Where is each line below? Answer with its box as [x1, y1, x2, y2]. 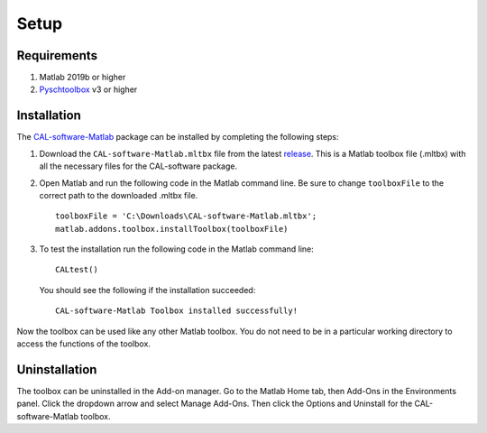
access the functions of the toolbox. [16, 338, 151, 349]
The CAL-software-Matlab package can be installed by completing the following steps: [16, 132, 339, 143]
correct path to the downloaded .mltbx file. [39, 189, 198, 200]
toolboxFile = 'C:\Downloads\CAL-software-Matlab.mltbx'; [55, 211, 317, 221]
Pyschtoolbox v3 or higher [39, 84, 138, 95]
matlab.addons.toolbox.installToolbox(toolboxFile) [55, 224, 289, 234]
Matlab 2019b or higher [39, 72, 126, 83]
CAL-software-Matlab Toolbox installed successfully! [55, 306, 298, 316]
